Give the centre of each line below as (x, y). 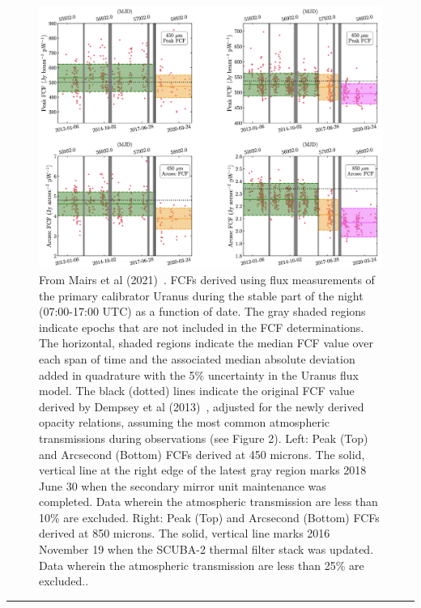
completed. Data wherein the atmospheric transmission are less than (208, 502)
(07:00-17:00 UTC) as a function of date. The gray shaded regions (202, 311)
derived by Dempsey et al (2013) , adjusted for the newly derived (202, 406)
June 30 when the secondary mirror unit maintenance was (183, 485)
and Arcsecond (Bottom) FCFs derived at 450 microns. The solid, (202, 454)
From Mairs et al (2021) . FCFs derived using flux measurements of (207, 279)
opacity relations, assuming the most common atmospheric (184, 422)
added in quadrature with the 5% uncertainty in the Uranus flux (199, 374)
